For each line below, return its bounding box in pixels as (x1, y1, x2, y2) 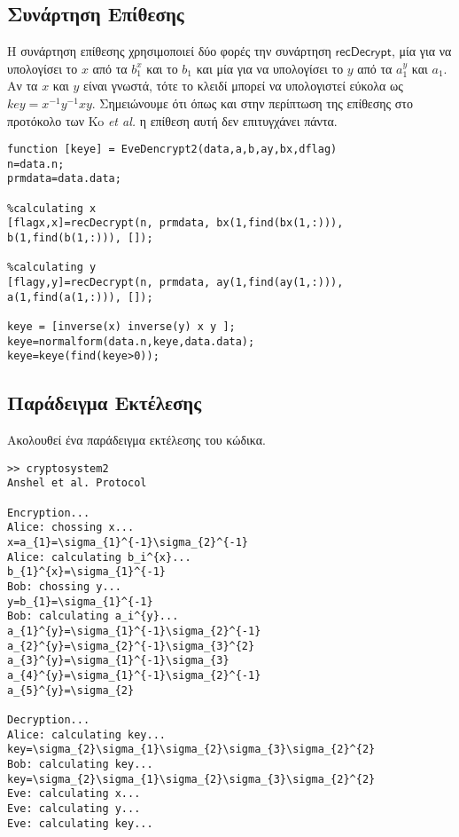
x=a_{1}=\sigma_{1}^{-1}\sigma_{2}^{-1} (7, 536, 249, 549)
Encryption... (7, 506, 90, 519)
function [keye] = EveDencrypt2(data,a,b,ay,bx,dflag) (7, 143, 338, 156)
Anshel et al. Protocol (7, 477, 147, 490)
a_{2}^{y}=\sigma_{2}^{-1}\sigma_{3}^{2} (7, 639, 255, 652)
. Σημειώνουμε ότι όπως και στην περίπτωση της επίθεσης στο (91, 93, 413, 112)
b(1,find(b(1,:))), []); (7, 232, 153, 245)
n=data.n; (7, 157, 65, 170)
